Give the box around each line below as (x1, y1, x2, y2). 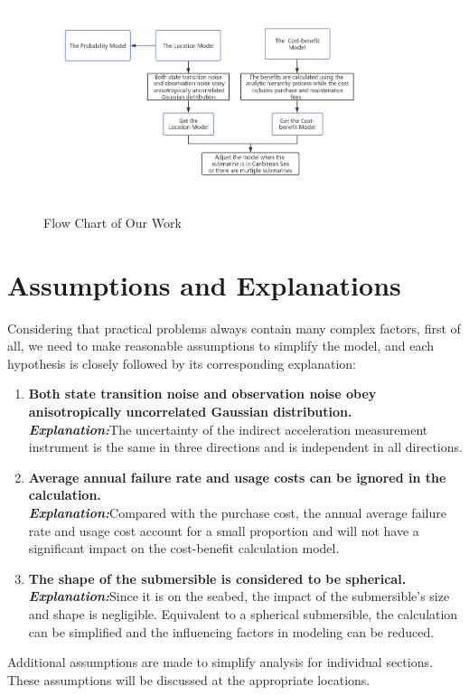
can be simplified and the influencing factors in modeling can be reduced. (28, 622, 435, 641)
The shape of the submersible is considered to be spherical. (28, 568, 407, 587)
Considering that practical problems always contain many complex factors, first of (7, 318, 461, 337)
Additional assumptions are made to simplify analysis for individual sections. (7, 653, 433, 672)
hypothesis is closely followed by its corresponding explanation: (7, 353, 356, 372)
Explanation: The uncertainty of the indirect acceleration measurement (28, 419, 428, 438)
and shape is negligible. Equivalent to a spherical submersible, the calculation (28, 604, 458, 623)
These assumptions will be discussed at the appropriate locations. (7, 670, 371, 689)
